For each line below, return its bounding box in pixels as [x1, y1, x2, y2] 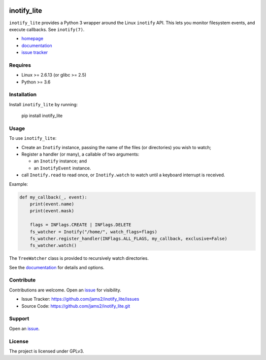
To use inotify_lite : [9, 135, 57, 141]
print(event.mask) [30, 208, 74, 214]
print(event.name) [30, 201, 74, 207]
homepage [21, 36, 44, 41]
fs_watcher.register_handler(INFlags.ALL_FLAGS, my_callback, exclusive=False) [30, 236, 228, 241]
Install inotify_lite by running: [9, 101, 78, 107]
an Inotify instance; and [33, 158, 87, 164]
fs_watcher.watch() [30, 242, 77, 248]
